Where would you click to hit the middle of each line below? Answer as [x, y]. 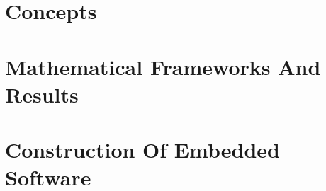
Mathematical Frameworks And [163, 66]
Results [42, 94]
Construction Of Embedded [142, 150]
